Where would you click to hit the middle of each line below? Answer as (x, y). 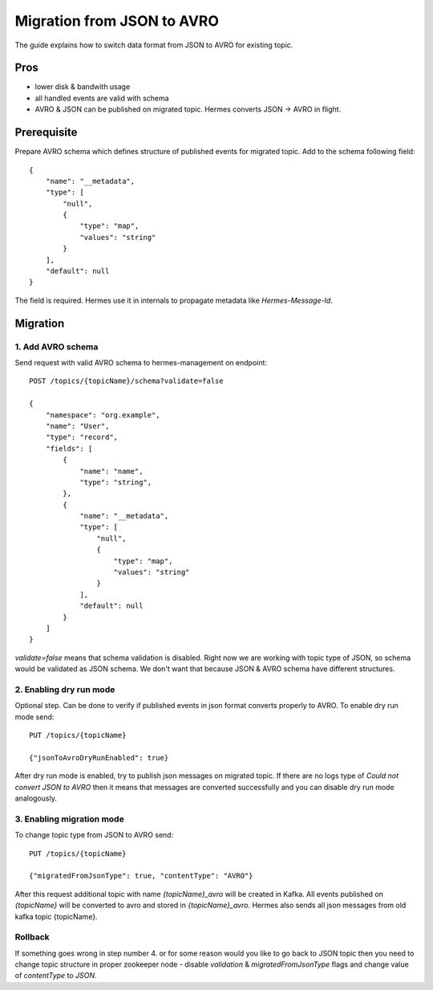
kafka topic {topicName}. (56, 916)
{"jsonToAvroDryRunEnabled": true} (99, 758)
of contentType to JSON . (56, 976)
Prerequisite (46, 132)
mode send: (34, 717)
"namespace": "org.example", (103, 415)
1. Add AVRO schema (57, 347)
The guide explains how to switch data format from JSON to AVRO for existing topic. (154, 45)
